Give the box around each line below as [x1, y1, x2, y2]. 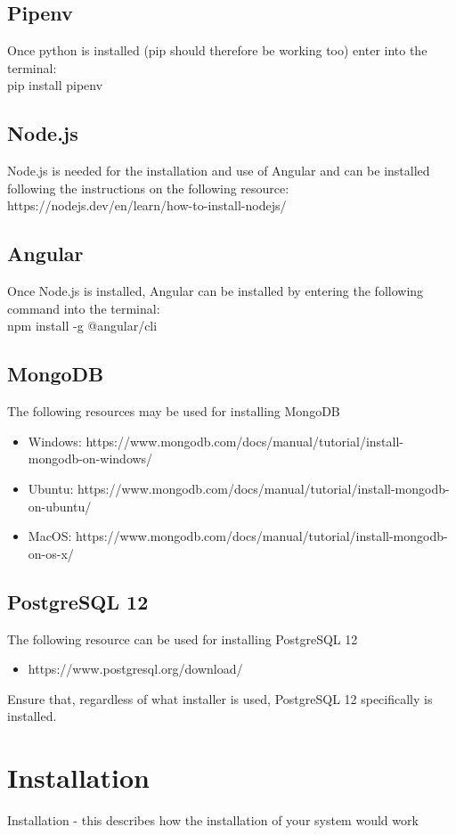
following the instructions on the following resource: [7, 178, 289, 197]
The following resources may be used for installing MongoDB [7, 402, 340, 421]
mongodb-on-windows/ [28, 449, 153, 468]
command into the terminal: [7, 299, 160, 317]
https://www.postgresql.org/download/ [28, 659, 243, 678]
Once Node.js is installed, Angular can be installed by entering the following [7, 282, 424, 300]
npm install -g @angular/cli [7, 316, 158, 335]
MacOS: [28, 527, 72, 545]
